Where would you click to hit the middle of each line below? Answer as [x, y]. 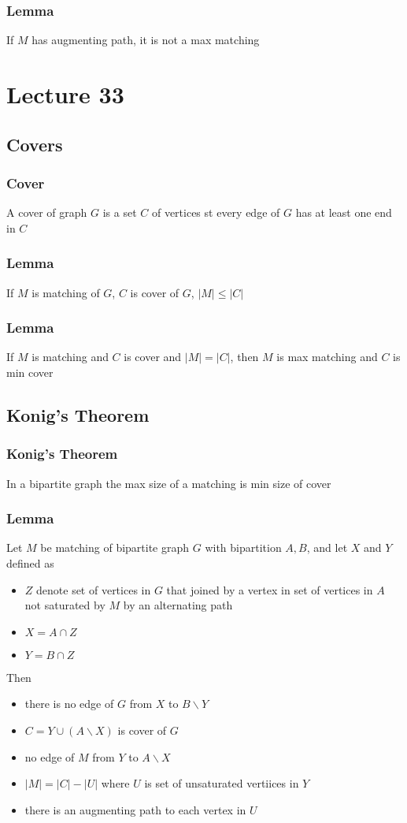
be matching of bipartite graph [115, 547]
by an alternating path [178, 605]
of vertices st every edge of [216, 212]
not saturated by [65, 605]
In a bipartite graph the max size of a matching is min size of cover [169, 483]
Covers [35, 144]
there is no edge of [69, 704]
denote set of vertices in [94, 589]
